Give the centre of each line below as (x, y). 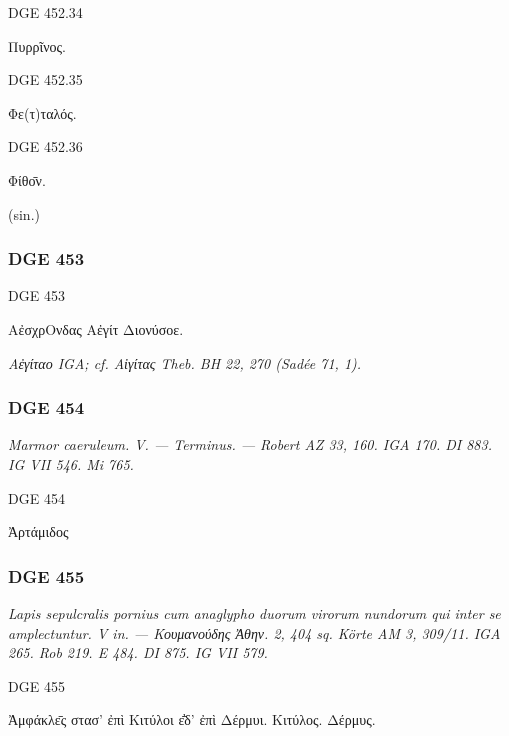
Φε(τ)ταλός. (42, 112)
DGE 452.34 (45, 12)
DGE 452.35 (45, 79)
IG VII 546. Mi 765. (71, 463)
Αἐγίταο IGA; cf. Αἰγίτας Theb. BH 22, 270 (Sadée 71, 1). (185, 362)
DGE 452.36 (45, 146)
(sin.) (24, 213)
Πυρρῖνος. (37, 45)
